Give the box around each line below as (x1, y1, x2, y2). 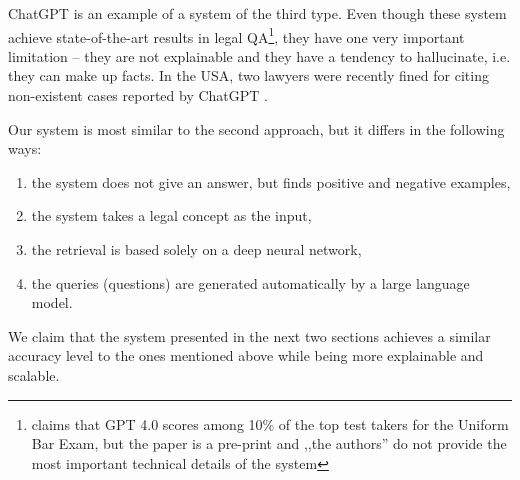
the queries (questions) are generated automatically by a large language (31, 272, 470, 293)
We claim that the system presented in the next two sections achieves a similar (8, 325, 491, 346)
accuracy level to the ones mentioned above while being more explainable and (8, 345, 484, 366)
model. (31, 292, 73, 313)
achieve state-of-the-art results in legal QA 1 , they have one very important (8, 23, 465, 47)
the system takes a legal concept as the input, (31, 205, 312, 226)
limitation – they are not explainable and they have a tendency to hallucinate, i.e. (8, 45, 511, 66)
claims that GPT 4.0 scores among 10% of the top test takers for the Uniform (31, 413, 509, 434)
